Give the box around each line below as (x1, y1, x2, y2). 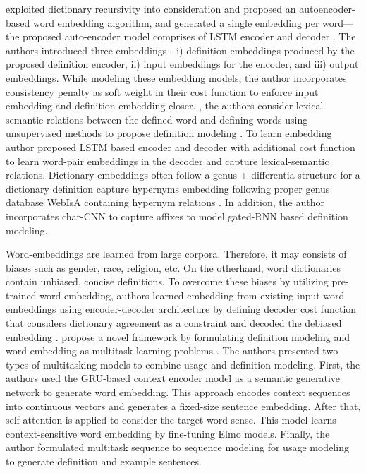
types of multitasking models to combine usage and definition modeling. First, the (6, 357, 360, 371)
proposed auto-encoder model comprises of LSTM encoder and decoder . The (23, 29, 356, 44)
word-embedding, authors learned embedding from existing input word (39, 287, 345, 302)
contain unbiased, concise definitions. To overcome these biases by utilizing (6, 274, 329, 289)
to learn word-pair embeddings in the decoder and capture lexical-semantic (6, 153, 329, 168)
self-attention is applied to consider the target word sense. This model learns (6, 412, 336, 427)
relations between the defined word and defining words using (47, 112, 308, 126)
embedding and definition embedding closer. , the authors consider (6, 98, 293, 113)
